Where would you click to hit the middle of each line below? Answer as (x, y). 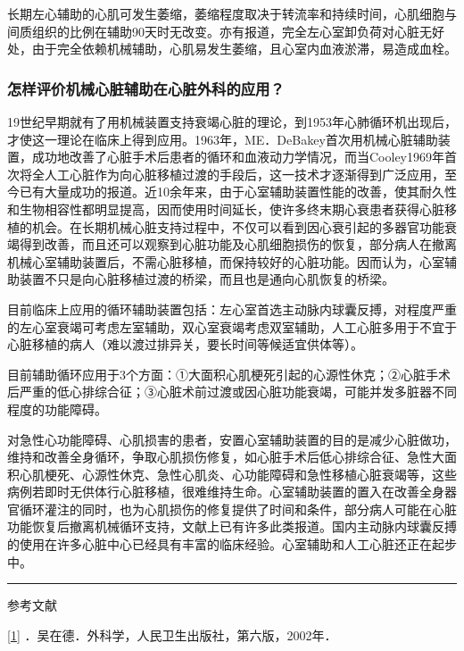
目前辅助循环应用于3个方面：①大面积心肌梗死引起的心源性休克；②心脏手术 (229, 374)
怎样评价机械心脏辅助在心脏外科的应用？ (146, 88)
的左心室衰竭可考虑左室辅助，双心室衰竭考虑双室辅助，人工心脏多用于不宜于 (232, 326)
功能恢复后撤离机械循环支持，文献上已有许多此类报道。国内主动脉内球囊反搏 (232, 526)
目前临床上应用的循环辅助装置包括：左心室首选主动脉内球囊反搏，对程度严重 (232, 309)
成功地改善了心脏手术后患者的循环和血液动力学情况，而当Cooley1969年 (238, 157)
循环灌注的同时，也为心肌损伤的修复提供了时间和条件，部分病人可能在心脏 (238, 509)
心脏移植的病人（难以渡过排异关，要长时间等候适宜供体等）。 (185, 344)
